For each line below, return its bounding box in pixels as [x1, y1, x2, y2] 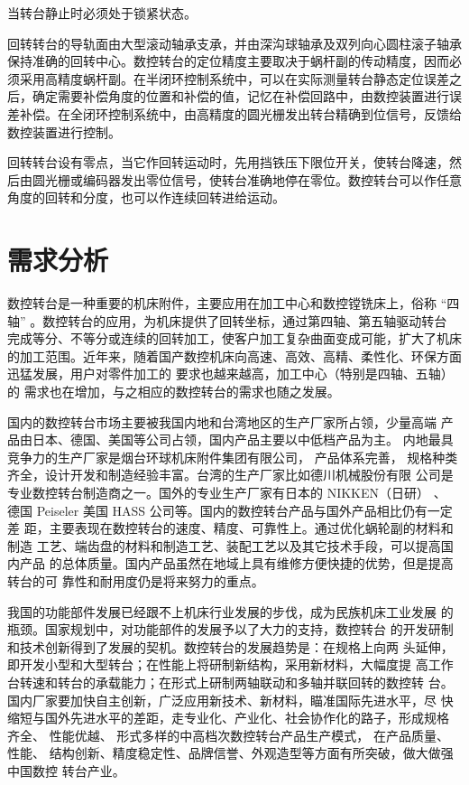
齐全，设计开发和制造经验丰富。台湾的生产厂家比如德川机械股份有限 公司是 [7, 465, 454, 484]
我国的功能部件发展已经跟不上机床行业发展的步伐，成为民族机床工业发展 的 [7, 602, 454, 621]
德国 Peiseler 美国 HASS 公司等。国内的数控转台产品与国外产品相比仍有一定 [7, 500, 453, 519]
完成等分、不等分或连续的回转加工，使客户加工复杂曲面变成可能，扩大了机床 [7, 329, 462, 348]
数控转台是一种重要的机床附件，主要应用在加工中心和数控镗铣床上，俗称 [7, 294, 437, 313]
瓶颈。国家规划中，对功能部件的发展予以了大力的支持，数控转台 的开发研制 [7, 620, 454, 639]
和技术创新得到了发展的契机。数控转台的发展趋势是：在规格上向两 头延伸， [7, 637, 454, 656]
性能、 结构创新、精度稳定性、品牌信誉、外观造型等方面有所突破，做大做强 [7, 743, 454, 762]
